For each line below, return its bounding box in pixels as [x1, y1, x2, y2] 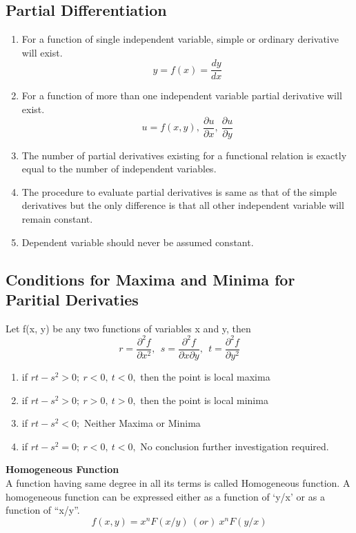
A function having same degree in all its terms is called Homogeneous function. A [6, 475, 350, 490]
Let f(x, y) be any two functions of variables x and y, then [6, 321, 251, 335]
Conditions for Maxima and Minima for [6, 268, 295, 290]
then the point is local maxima [140, 370, 270, 384]
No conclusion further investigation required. [140, 439, 329, 453]
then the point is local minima [140, 392, 268, 407]
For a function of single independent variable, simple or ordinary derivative [21, 32, 339, 46]
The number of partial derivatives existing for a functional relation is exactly [21, 148, 347, 162]
